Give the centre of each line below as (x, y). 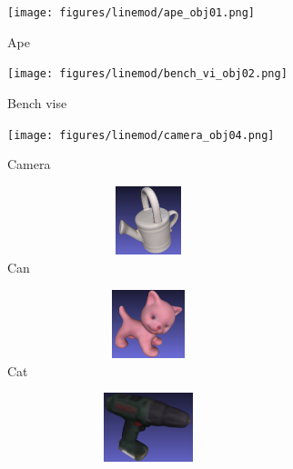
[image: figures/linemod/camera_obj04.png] (141, 135)
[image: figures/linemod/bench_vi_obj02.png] (147, 74)
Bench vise (37, 102)
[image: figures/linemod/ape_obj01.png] (131, 13)
